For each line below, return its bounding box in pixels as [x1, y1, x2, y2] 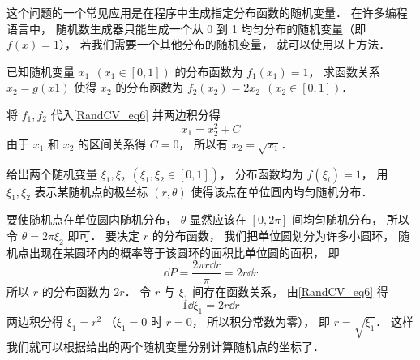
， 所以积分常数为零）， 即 [191, 313, 330, 329]
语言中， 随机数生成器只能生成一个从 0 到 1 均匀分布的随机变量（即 [6, 19, 366, 36]
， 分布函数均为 [220, 165, 303, 182]
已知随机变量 [6, 62, 75, 79]
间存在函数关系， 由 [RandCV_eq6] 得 [192, 283, 388, 300]
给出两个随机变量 [6, 165, 97, 182]
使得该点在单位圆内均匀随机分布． [191, 182, 373, 199]
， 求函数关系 [308, 62, 381, 79]
